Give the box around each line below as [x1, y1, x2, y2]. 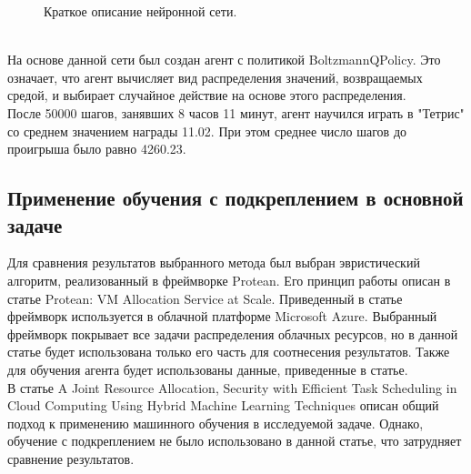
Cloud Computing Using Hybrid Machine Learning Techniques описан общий [7, 396, 439, 415]
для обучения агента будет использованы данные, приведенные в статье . [7, 359, 408, 378]
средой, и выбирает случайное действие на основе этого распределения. [7, 86, 406, 105]
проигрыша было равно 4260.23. [7, 139, 186, 158]
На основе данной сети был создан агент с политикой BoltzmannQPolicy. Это [7, 50, 441, 69]
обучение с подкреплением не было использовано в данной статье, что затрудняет [7, 431, 462, 450]
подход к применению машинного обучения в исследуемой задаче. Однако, [7, 413, 424, 432]
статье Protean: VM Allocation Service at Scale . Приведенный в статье [7, 288, 403, 308]
